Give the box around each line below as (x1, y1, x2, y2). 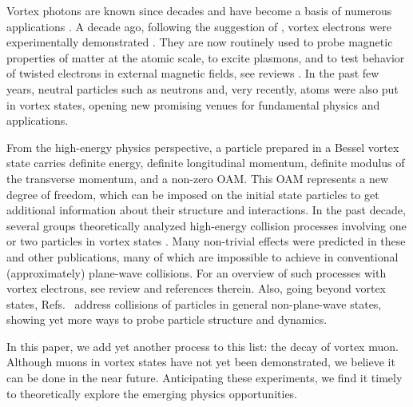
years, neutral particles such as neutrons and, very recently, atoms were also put (6, 80, 399, 97)
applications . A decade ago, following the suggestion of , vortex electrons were (6, 18, 391, 34)
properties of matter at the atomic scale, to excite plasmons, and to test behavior (6, 49, 405, 66)
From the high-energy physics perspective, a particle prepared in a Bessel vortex (6, 138, 399, 155)
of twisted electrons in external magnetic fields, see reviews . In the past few (6, 65, 379, 82)
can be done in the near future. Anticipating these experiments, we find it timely (6, 369, 403, 386)
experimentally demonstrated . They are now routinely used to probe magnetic (6, 34, 393, 50)
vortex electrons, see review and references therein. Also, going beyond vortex (6, 280, 386, 297)
